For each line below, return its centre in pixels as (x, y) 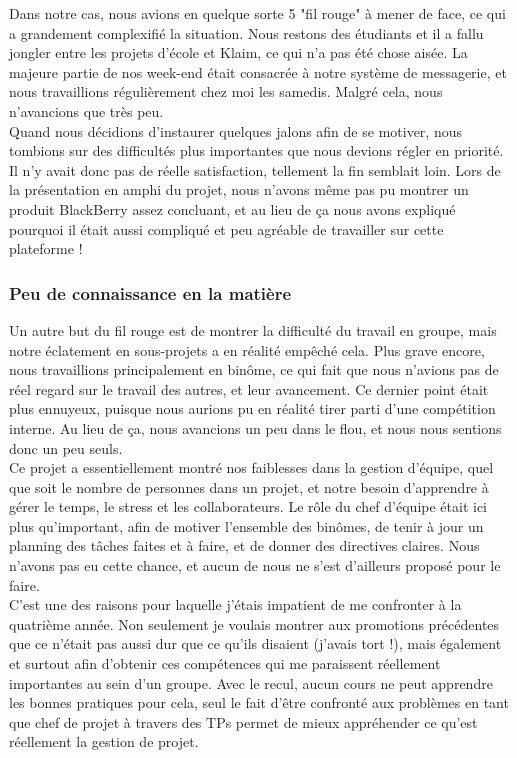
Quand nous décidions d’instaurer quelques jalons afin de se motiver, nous (235, 130)
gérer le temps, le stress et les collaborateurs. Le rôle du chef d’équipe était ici (248, 506)
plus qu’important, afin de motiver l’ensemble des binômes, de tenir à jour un (246, 525)
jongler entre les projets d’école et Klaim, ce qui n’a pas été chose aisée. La (238, 52)
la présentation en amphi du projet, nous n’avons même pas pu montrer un (239, 189)
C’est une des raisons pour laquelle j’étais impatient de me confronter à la (235, 604)
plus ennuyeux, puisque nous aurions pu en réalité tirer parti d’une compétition (252, 408)
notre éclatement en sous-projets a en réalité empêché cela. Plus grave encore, (247, 349)
